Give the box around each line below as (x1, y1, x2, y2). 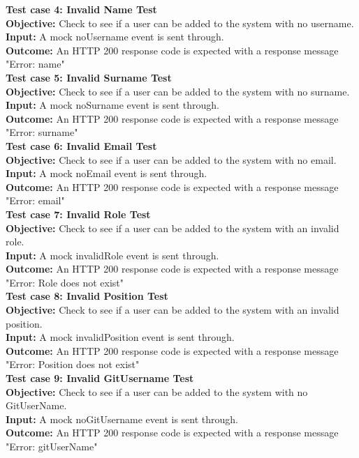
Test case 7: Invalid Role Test (6, 206, 151, 221)
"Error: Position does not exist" (6, 357, 140, 372)
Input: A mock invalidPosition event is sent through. (6, 330, 235, 344)
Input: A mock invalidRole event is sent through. (6, 247, 219, 262)
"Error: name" (6, 56, 65, 71)
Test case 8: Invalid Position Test (6, 289, 168, 303)
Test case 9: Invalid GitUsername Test (6, 371, 194, 386)
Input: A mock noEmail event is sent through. (6, 166, 207, 181)
